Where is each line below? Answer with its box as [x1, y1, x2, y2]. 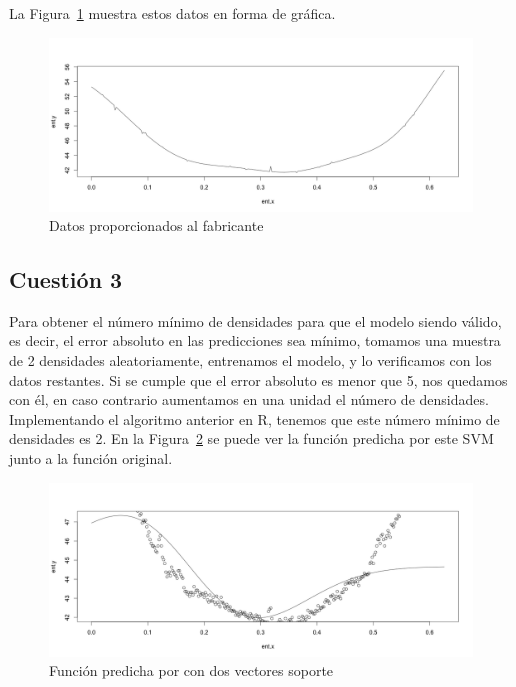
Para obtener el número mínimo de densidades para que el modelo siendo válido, [9, 310, 502, 331]
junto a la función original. [9, 448, 173, 469]
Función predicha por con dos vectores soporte [49, 660, 334, 681]
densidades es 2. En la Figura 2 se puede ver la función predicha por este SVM [9, 428, 494, 449]
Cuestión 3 [9, 264, 123, 295]
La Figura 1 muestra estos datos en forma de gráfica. [9, 3, 336, 23]
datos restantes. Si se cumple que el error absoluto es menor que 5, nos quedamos [9, 369, 508, 390]
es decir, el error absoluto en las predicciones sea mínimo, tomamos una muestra [9, 330, 501, 351]
